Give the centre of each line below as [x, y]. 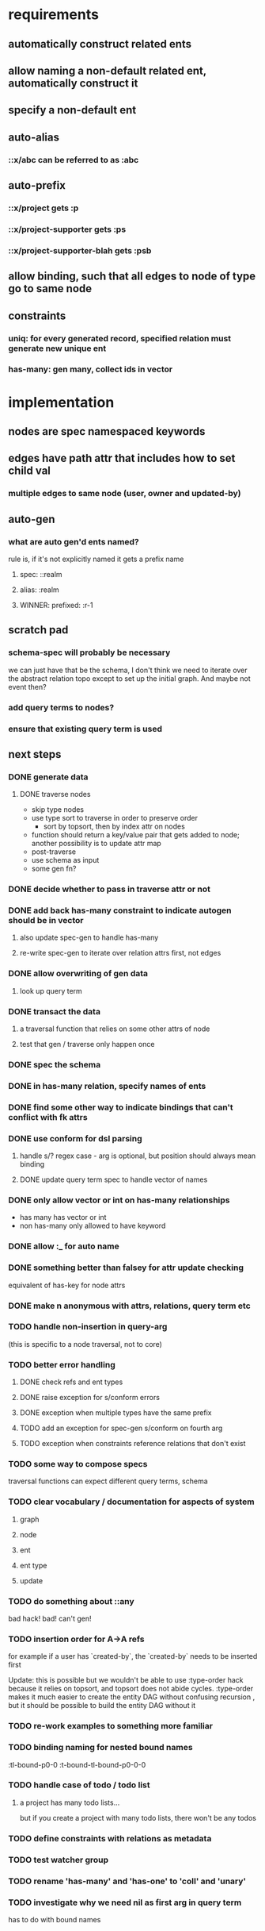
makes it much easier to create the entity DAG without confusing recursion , [132, 1697]
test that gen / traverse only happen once [87, 1044]
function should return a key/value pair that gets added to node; [135, 835]
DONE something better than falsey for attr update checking [126, 1267]
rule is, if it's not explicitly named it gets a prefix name [96, 559]
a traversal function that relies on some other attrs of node [115, 1029]
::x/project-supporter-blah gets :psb [80, 250]
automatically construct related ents [100, 44]
